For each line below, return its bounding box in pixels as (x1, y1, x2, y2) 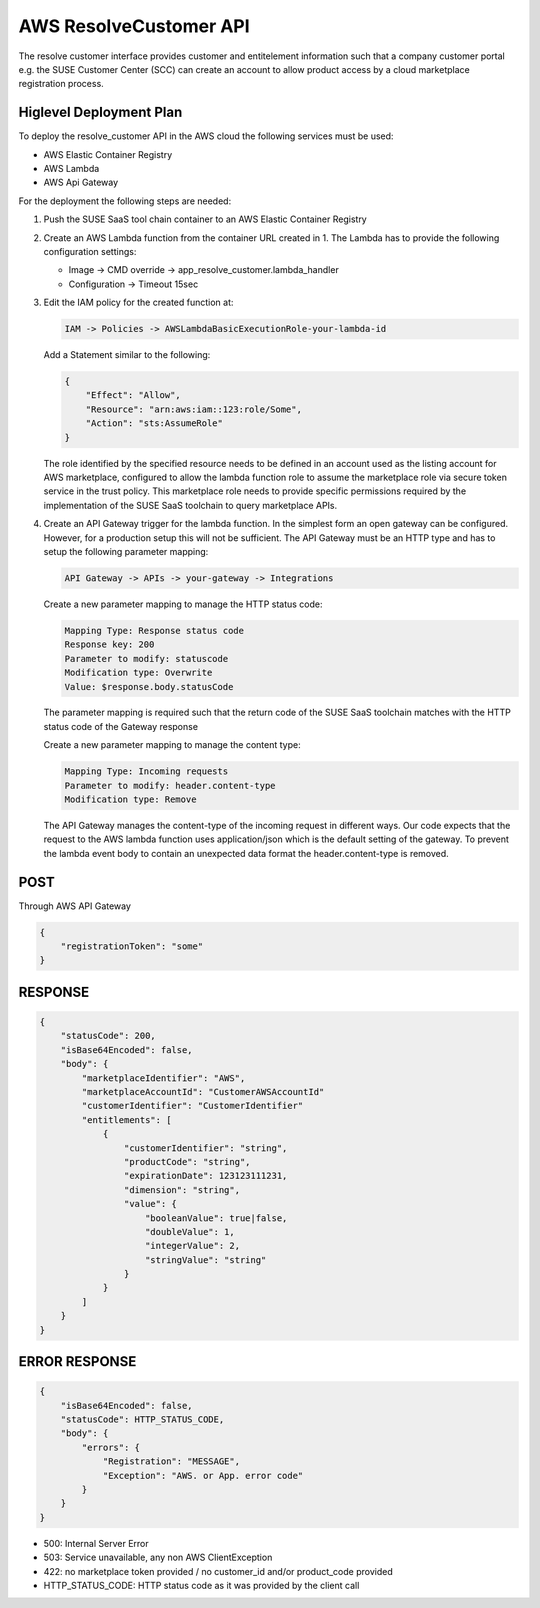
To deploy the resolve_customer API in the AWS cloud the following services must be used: (18, 130, 394, 142)
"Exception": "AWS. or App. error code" (102, 1470, 304, 1481)
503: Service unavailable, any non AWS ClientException (43, 1551, 273, 1564)
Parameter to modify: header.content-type (64, 780, 276, 791)
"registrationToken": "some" (60, 941, 204, 952)
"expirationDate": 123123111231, (123, 1170, 288, 1182)
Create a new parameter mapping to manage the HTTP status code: (43, 598, 324, 610)
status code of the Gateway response (43, 720, 199, 732)
